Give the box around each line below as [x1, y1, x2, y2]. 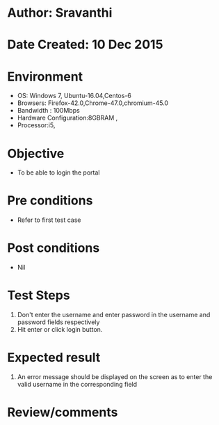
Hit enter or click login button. [17, 326, 103, 334]
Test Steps [7, 287, 71, 303]
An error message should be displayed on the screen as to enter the [17, 373, 213, 380]
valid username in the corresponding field [17, 380, 138, 388]
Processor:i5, [17, 121, 56, 129]
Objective [7, 145, 65, 161]
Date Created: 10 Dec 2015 [7, 37, 163, 53]
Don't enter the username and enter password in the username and [17, 311, 211, 319]
